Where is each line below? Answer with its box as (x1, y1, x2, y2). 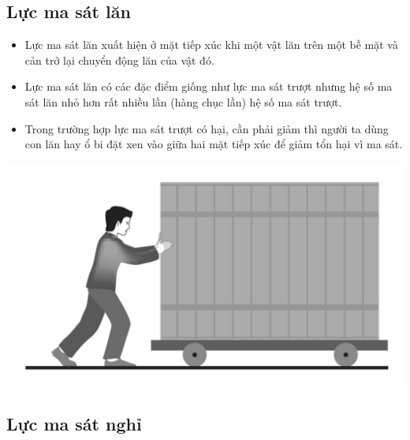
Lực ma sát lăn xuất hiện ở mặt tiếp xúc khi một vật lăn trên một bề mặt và (24, 36, 398, 53)
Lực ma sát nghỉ (6, 411, 142, 435)
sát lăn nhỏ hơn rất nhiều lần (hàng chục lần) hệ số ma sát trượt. (24, 93, 342, 110)
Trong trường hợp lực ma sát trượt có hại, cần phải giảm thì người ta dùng (24, 120, 389, 136)
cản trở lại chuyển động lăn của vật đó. (24, 51, 214, 68)
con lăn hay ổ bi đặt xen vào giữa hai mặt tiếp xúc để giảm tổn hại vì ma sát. (24, 136, 403, 152)
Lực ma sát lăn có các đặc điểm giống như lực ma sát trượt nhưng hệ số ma (24, 78, 393, 95)
